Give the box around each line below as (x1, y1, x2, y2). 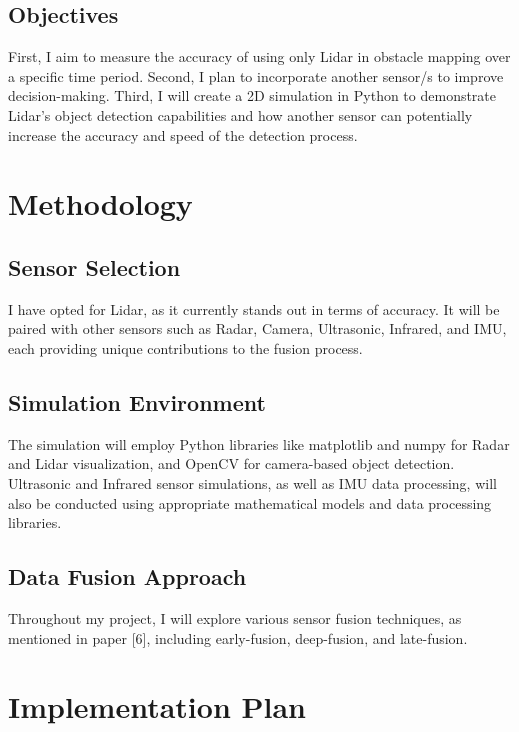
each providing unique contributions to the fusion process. (8, 337, 363, 358)
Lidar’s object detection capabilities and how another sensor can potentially (8, 104, 473, 125)
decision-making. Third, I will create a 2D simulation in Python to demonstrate (8, 85, 497, 106)
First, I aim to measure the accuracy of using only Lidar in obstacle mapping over (8, 46, 511, 67)
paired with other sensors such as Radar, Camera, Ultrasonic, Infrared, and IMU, (8, 318, 507, 339)
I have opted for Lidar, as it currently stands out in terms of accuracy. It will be (8, 298, 500, 319)
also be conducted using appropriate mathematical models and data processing (8, 492, 492, 513)
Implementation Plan (8, 686, 307, 727)
